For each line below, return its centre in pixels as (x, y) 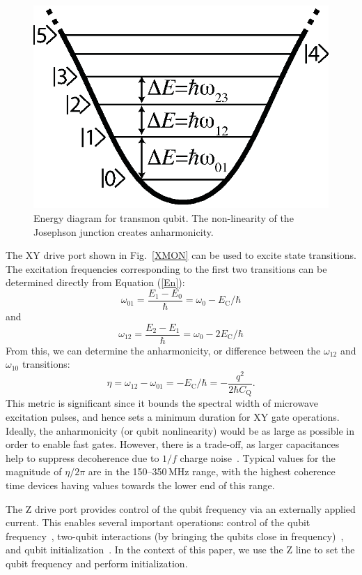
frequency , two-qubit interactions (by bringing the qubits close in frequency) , (175, 536)
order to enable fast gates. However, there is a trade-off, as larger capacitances (173, 444)
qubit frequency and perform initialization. (97, 563)
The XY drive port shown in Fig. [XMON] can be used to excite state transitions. (181, 255)
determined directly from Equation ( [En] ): (95, 282)
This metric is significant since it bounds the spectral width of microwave (162, 403)
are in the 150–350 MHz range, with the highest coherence (212, 471)
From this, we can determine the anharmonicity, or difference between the (163, 350)
